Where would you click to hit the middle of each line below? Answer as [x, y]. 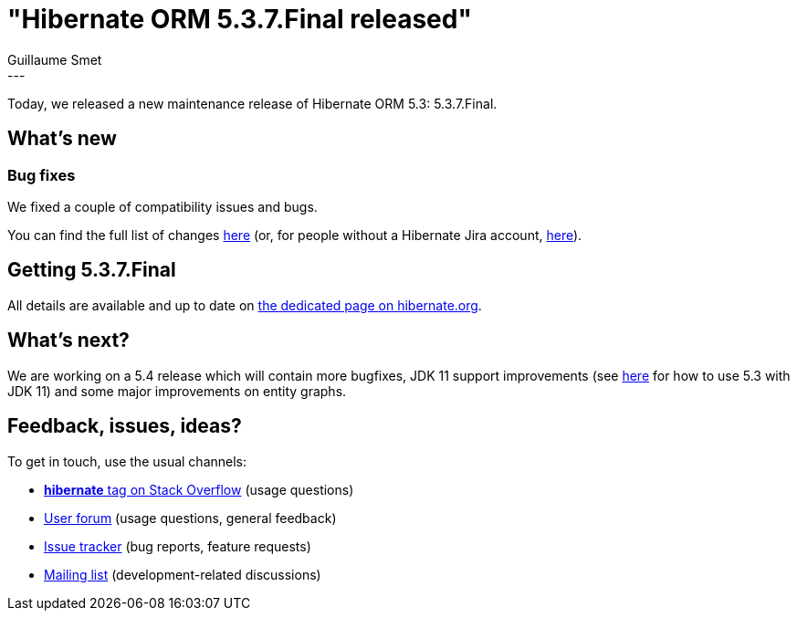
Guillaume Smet [55, 59]
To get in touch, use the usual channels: [127, 461]
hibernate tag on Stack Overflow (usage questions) [199, 489]
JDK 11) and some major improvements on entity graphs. [177, 391]
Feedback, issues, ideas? [125, 426]
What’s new [62, 139]
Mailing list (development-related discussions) [183, 574]
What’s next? [68, 340]
